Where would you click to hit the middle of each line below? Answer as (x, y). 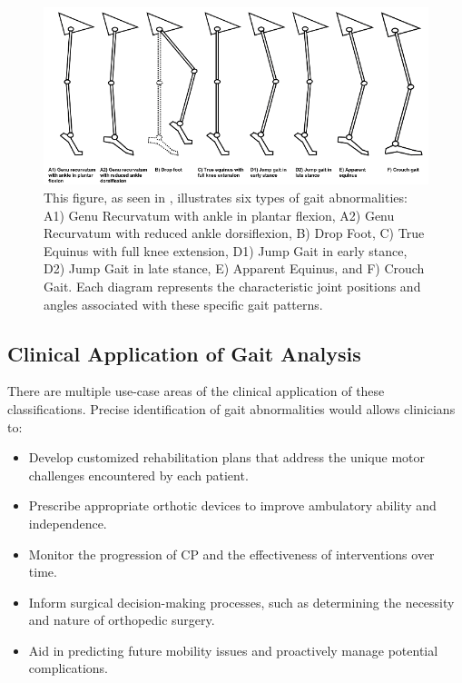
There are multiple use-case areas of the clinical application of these (196, 391)
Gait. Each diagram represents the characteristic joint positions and (232, 286)
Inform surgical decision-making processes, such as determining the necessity (241, 602)
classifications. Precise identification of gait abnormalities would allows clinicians (231, 408)
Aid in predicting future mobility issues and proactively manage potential (233, 650)
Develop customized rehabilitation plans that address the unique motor (226, 457)
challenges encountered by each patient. (138, 475)
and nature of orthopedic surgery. (122, 620)
